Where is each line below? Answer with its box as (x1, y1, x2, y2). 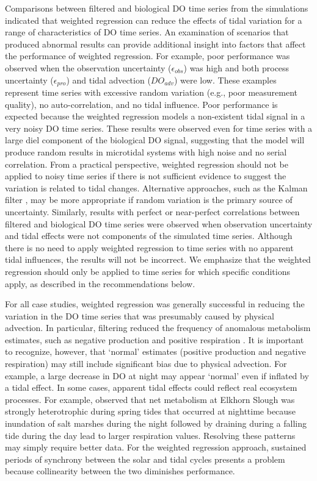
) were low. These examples (173, 73, 277, 86)
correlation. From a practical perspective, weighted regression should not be (5, 157, 288, 170)
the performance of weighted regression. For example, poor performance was (5, 49, 290, 62)
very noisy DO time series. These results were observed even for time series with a (5, 121, 313, 134)
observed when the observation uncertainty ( (5, 61, 172, 74)
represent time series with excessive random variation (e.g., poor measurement (5, 86, 298, 99)
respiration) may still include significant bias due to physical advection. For (5, 357, 287, 370)
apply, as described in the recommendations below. (5, 277, 195, 290)
